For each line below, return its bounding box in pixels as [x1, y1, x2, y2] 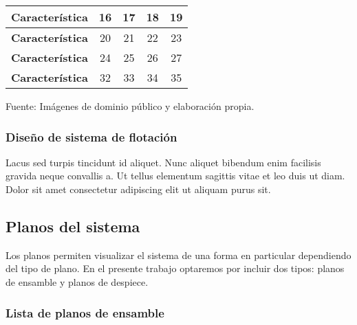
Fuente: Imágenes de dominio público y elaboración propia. [6, 99, 255, 113]
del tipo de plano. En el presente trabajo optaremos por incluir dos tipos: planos [6, 261, 345, 276]
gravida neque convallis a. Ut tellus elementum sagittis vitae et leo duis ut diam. [6, 168, 345, 183]
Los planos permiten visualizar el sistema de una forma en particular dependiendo [6, 247, 351, 262]
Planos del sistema [6, 215, 140, 236]
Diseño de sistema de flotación [6, 128, 177, 145]
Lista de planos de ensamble [6, 304, 164, 321]
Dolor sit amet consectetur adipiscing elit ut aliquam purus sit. [6, 182, 271, 196]
